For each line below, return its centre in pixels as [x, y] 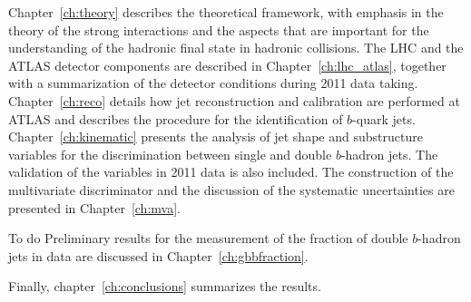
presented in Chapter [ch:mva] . [94, 207]
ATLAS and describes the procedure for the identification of [176, 118]
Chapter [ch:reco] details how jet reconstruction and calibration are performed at [234, 100]
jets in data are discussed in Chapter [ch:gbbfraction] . [158, 255]
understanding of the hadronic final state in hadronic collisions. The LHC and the [236, 48]
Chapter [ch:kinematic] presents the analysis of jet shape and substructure [216, 136]
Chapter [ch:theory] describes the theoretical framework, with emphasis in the [226, 12]
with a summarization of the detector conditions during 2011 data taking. [213, 83]
